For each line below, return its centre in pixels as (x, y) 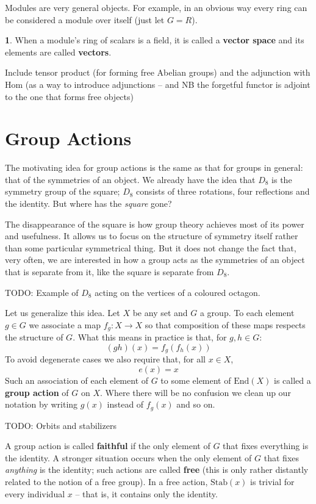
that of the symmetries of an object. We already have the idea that (130, 179)
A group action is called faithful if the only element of (108, 446)
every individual (35, 493)
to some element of (196, 380)
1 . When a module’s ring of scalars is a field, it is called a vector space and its (155, 40)
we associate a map (65, 324)
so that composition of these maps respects (225, 324)
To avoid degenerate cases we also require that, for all (105, 359)
